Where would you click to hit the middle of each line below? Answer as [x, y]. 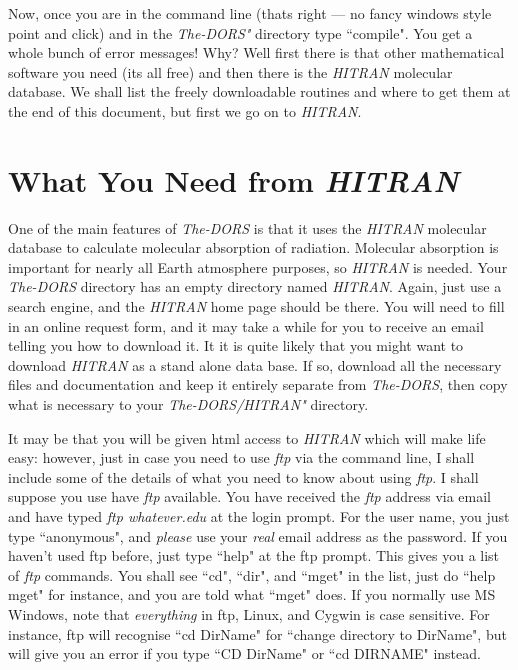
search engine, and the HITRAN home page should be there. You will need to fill [256, 306]
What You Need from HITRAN [233, 180]
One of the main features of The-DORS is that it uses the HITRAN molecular [247, 227]
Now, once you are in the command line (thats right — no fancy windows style [250, 13]
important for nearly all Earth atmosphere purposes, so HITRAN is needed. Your [258, 266]
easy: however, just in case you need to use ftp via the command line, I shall [241, 457]
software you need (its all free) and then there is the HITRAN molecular [230, 71]
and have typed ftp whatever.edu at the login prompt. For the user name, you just [259, 516]
